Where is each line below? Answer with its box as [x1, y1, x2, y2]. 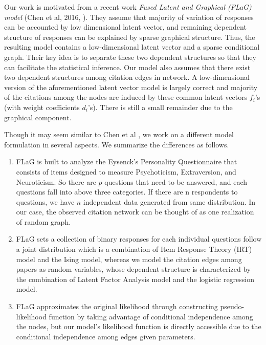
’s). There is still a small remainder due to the [87, 101, 233, 112]
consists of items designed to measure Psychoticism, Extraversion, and [16, 166, 236, 177]
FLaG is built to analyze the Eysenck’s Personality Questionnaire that [16, 156, 237, 167]
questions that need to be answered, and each [104, 176, 247, 187]
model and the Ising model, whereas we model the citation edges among [16, 253, 242, 264]
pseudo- [220, 301, 245, 312]
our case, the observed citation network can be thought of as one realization [16, 206, 254, 217]
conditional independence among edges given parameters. [16, 331, 195, 341]
